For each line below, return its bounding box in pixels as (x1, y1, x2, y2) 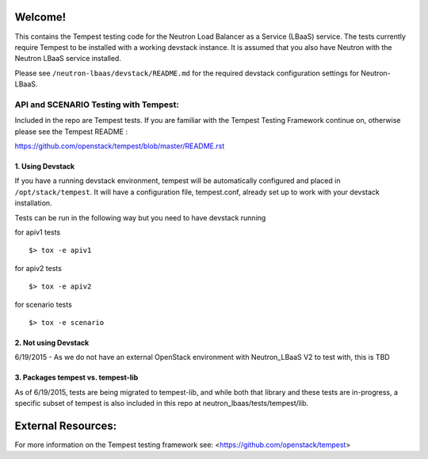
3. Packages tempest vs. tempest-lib (14, 373, 139, 382)
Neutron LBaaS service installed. (14, 54, 122, 63)
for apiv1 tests (14, 227, 61, 237)
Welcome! (14, 10, 67, 24)
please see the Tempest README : (14, 127, 128, 136)
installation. (14, 198, 52, 208)
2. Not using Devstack (14, 338, 90, 347)
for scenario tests (14, 300, 73, 309)
